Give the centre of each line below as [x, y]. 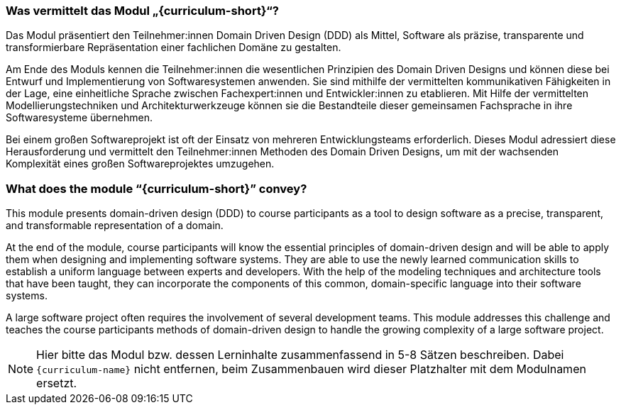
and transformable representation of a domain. [115, 226]
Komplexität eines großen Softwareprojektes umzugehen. [140, 164]
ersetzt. [57, 383]
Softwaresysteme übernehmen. [79, 118]
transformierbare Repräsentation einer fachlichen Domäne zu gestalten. [174, 48]
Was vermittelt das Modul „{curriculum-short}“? [142, 11]
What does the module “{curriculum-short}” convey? [156, 188]
